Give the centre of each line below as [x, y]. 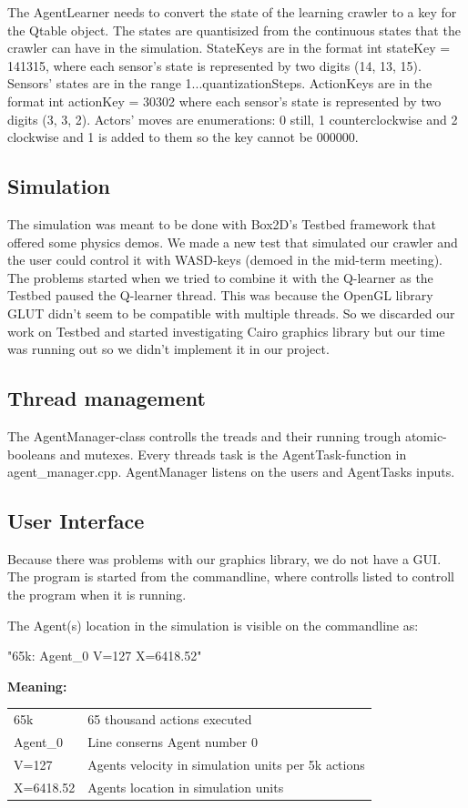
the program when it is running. [97, 595]
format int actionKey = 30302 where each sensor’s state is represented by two [224, 101]
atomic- [426, 435]
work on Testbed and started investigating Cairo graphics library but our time [226, 331]
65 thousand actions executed [170, 719]
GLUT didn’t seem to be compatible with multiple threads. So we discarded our [231, 313]
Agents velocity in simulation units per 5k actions [226, 764]
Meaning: [37, 686]
